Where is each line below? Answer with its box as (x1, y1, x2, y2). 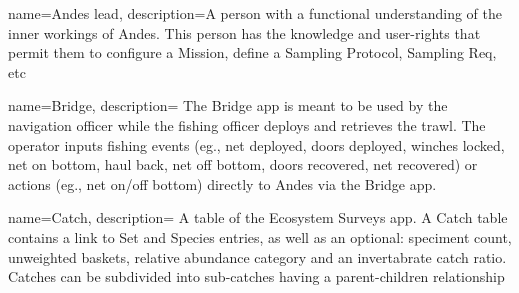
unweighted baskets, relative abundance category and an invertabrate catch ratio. (8, 246, 507, 267)
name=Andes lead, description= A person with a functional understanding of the (8, 3, 502, 23)
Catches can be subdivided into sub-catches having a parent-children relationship (8, 266, 505, 287)
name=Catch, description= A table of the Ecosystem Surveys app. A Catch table (8, 207, 508, 228)
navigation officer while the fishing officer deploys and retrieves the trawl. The (8, 114, 486, 135)
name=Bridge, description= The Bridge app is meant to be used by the (8, 95, 448, 116)
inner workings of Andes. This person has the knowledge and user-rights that (8, 22, 481, 43)
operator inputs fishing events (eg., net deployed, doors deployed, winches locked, (8, 134, 505, 155)
